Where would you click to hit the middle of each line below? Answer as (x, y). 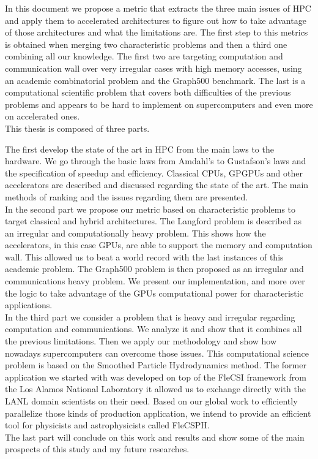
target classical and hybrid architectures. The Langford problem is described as (153, 221)
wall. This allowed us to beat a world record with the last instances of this (144, 256)
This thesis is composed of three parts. (77, 128)
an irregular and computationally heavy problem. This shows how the (135, 233)
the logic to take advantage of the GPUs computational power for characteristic (154, 293)
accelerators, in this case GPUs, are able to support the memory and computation (159, 245)
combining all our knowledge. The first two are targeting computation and (144, 56)
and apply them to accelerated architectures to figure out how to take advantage (156, 20)
